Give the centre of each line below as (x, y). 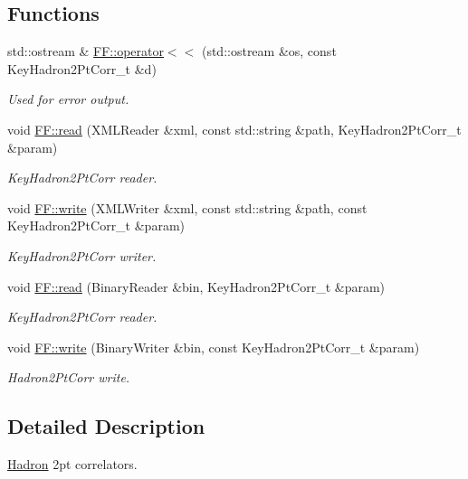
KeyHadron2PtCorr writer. (82, 255)
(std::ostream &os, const (269, 51)
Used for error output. (68, 99)
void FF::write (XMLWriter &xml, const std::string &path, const (187, 207)
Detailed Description (106, 426)
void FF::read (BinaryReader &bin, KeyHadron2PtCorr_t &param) (196, 286)
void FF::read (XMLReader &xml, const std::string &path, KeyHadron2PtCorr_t (234, 129)
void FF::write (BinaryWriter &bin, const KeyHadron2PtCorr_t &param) (214, 347)
